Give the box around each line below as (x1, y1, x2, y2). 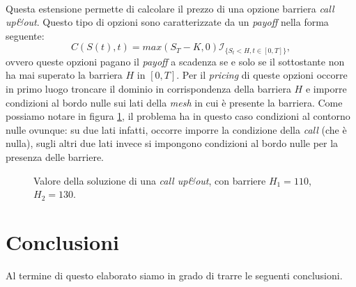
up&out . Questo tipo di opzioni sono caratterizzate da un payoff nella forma (6, 15, 329, 29)
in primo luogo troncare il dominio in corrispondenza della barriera (6, 82, 291, 96)
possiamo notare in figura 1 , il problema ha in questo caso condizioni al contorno (6, 109, 350, 123)
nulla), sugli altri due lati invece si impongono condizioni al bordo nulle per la (6, 136, 339, 150)
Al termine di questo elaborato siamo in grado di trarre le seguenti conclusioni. (6, 267, 343, 282)
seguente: (6, 28, 45, 42)
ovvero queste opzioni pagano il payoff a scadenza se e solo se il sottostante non (6, 54, 345, 68)
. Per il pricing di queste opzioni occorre (176, 68, 348, 82)
